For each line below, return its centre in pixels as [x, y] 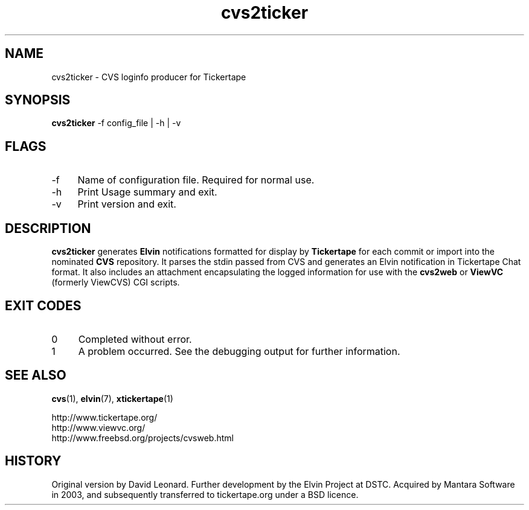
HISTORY [33, 461]
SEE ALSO [36, 375]
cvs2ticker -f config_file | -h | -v [116, 123]
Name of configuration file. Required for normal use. [196, 180]
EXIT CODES [43, 305]
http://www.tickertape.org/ [104, 417]
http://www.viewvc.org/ [98, 427]
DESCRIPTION [48, 228]
